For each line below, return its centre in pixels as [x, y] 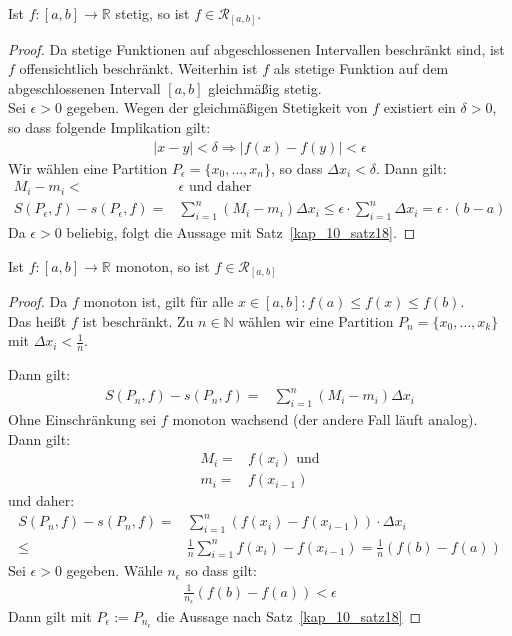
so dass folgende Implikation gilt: [109, 126]
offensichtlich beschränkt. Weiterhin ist [138, 68]
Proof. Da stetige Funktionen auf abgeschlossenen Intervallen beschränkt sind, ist [256, 48]
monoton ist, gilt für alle [158, 301]
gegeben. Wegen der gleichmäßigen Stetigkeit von [217, 107]
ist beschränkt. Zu [138, 320]
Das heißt [37, 320]
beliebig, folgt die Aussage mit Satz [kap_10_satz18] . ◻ [241, 231]
